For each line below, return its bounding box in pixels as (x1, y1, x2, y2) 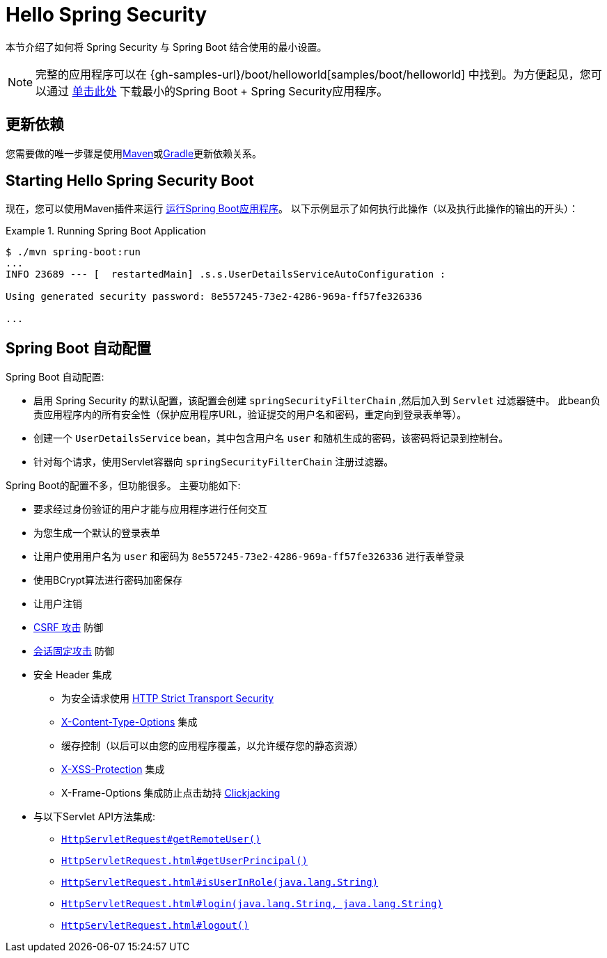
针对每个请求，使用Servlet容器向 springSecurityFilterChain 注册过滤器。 (33, 456, 394, 468)
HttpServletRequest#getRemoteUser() (61, 833, 261, 845)
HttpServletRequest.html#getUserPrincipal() (61, 855, 308, 867)
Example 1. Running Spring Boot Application (6, 225, 206, 237)
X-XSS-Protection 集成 (61, 763, 165, 776)
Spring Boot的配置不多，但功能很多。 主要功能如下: (6, 479, 241, 492)
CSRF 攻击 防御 (33, 621, 104, 634)
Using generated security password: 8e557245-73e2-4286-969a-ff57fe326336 (6, 291, 423, 303)
